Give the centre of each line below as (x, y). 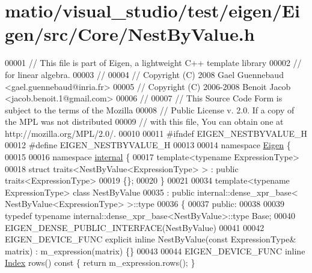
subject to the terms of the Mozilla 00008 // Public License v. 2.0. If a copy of (150, 109)
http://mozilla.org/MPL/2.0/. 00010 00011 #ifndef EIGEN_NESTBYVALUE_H (156, 133)
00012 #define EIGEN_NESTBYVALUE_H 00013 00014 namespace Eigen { (148, 145)
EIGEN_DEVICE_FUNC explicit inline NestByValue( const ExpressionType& (151, 239)
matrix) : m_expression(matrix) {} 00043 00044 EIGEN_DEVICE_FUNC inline (155, 250)
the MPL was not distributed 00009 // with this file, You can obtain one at (144, 121)
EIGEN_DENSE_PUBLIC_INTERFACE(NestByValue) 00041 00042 (135, 227)
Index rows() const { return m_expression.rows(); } (100, 262)
